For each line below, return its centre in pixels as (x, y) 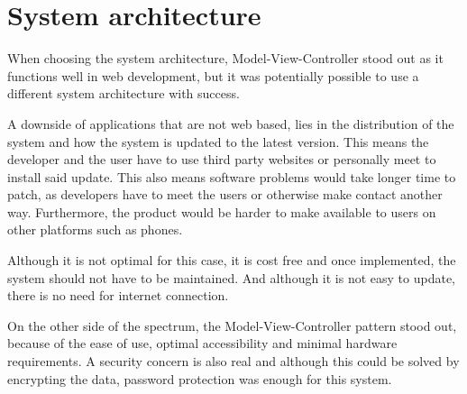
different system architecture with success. (124, 93)
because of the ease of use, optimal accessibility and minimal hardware (202, 343)
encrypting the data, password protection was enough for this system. (200, 378)
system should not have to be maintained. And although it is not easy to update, (232, 277)
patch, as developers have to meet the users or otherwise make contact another (225, 194)
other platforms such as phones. (95, 229)
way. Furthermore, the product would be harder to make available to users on (222, 211)
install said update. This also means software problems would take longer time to (232, 176)
